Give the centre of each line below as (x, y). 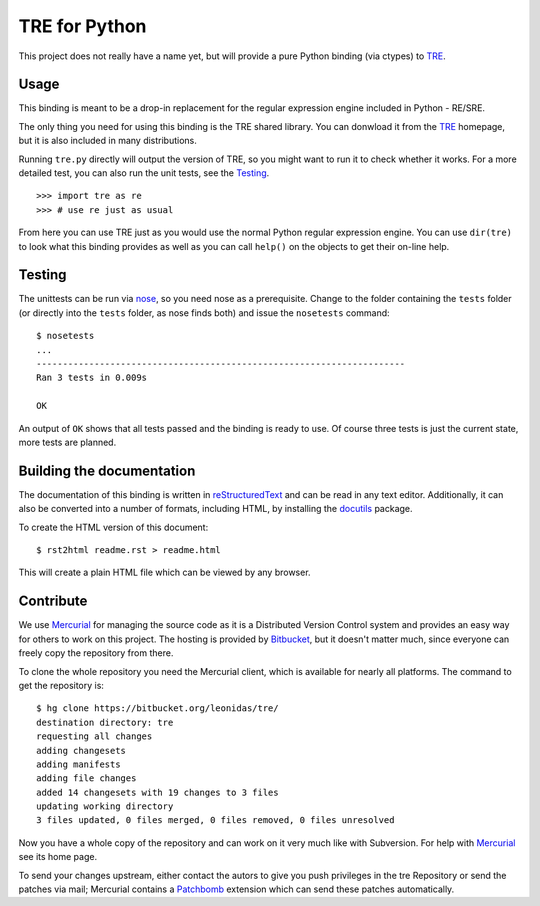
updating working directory (105, 806)
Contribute (53, 601)
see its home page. (58, 857)
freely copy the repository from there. (96, 653)
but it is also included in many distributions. (107, 141)
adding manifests (78, 764)
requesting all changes (94, 736)
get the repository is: (61, 685)
